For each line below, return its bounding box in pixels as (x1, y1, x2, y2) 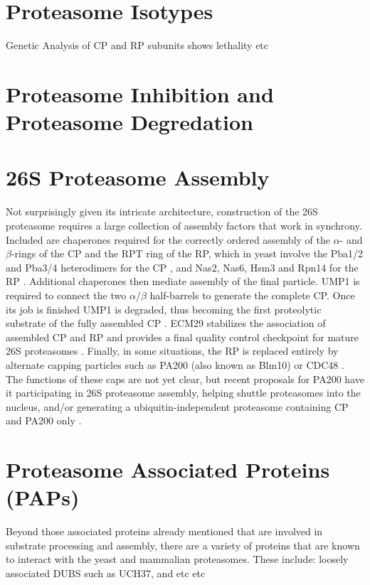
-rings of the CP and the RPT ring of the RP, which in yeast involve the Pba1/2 (11, 246, 364, 261)
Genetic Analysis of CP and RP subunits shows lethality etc (6, 38, 269, 53)
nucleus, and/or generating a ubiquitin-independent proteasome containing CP (6, 399, 349, 414)
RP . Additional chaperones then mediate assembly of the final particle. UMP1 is (6, 274, 360, 289)
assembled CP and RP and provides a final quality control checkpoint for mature (6, 329, 359, 344)
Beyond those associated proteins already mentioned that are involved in (6, 524, 323, 539)
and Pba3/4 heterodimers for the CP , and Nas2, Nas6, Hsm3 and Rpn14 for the (6, 259, 359, 274)
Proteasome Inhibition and (6, 79, 274, 108)
